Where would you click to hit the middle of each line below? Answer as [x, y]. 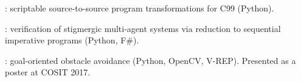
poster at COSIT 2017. [48, 72]
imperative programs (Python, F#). [72, 40]
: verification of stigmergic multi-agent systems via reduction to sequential [143, 28]
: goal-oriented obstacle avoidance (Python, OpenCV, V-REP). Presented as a [150, 60]
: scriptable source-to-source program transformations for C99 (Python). [140, 8]
